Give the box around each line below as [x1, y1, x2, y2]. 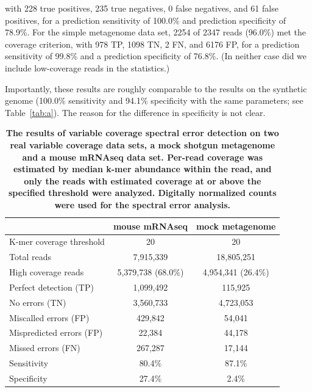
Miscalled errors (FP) [9, 311, 90, 324]
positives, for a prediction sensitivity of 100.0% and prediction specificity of [5, 13, 286, 26]
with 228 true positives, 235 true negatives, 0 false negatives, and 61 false [5, 2, 278, 14]
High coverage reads [9, 266, 84, 278]
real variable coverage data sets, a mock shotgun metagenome [10, 138, 275, 151]
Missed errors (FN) [9, 341, 80, 354]
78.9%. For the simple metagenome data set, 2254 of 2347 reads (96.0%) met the [5, 26, 306, 38]
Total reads [9, 250, 51, 263]
